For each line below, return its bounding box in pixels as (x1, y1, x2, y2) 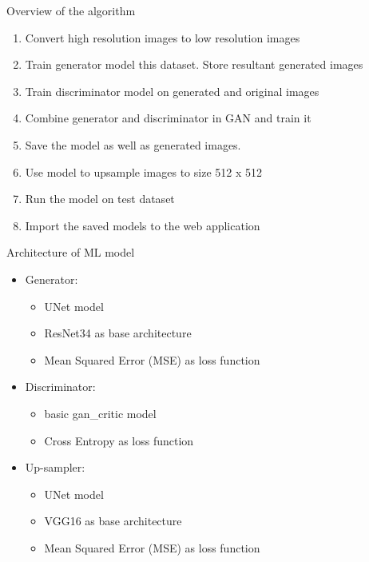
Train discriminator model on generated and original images (25, 82, 319, 99)
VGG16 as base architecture (44, 512, 182, 529)
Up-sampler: (25, 459, 85, 476)
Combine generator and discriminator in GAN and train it (25, 110, 311, 126)
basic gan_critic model (44, 405, 157, 421)
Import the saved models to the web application (25, 217, 260, 233)
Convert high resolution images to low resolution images (25, 29, 300, 46)
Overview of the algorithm (6, 2, 136, 18)
